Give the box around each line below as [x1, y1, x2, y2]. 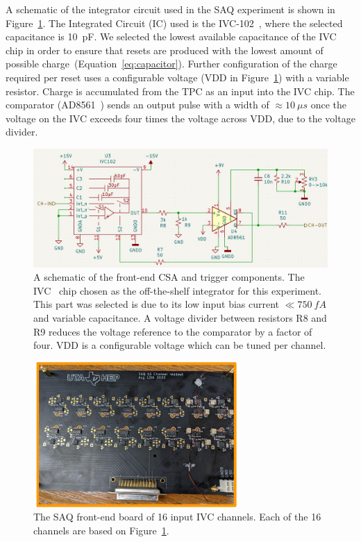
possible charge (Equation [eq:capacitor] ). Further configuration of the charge [6, 56, 337, 71]
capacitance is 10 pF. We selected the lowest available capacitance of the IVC [6, 29, 337, 44]
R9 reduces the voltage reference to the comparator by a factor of [33, 324, 312, 338]
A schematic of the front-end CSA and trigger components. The [33, 270, 305, 284]
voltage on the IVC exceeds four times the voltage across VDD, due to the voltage [6, 110, 355, 125]
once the [310, 97, 347, 112]
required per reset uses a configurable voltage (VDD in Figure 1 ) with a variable [6, 69, 349, 84]
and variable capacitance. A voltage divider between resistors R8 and [33, 310, 327, 325]
